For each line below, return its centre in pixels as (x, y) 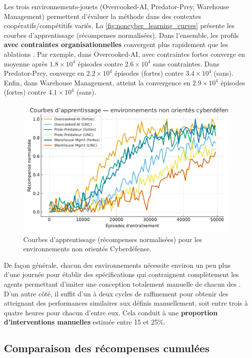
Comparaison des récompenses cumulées (107, 348)
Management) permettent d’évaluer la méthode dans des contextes (103, 16)
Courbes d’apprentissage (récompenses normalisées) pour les (113, 239)
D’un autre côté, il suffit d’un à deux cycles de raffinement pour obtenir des (116, 293)
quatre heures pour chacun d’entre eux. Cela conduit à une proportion (111, 312)
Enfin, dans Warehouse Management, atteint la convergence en (97, 82)
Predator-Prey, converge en (44, 73)
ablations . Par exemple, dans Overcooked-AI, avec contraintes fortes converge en (125, 54)
